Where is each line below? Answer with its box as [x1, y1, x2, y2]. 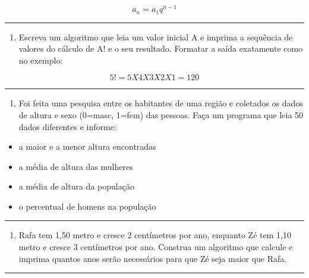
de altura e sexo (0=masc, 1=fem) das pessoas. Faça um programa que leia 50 [18, 108, 304, 121]
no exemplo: [18, 53, 63, 66]
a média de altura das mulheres [18, 160, 133, 172]
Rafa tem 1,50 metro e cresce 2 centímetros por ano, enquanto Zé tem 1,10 [18, 229, 291, 241]
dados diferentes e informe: [18, 120, 116, 132]
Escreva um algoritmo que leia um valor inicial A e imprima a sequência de [18, 30, 293, 43]
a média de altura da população [18, 180, 134, 192]
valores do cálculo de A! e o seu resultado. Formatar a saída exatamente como [18, 42, 303, 55]
